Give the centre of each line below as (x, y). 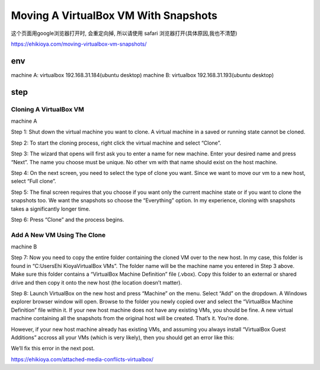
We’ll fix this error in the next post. (53, 348)
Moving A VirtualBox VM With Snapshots (114, 15)
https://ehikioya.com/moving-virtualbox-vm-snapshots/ (79, 44)
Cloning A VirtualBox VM (47, 109)
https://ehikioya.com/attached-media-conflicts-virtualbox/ (82, 359)
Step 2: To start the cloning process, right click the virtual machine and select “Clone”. (116, 143)
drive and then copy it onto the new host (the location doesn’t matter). (96, 282)
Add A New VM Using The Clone (58, 235)
